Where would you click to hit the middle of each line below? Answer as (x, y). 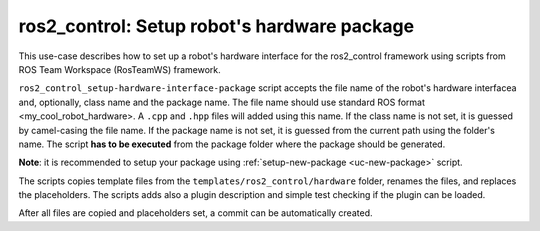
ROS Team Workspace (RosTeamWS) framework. (120, 69)
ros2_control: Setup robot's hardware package (216, 26)
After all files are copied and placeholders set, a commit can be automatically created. (195, 213)
